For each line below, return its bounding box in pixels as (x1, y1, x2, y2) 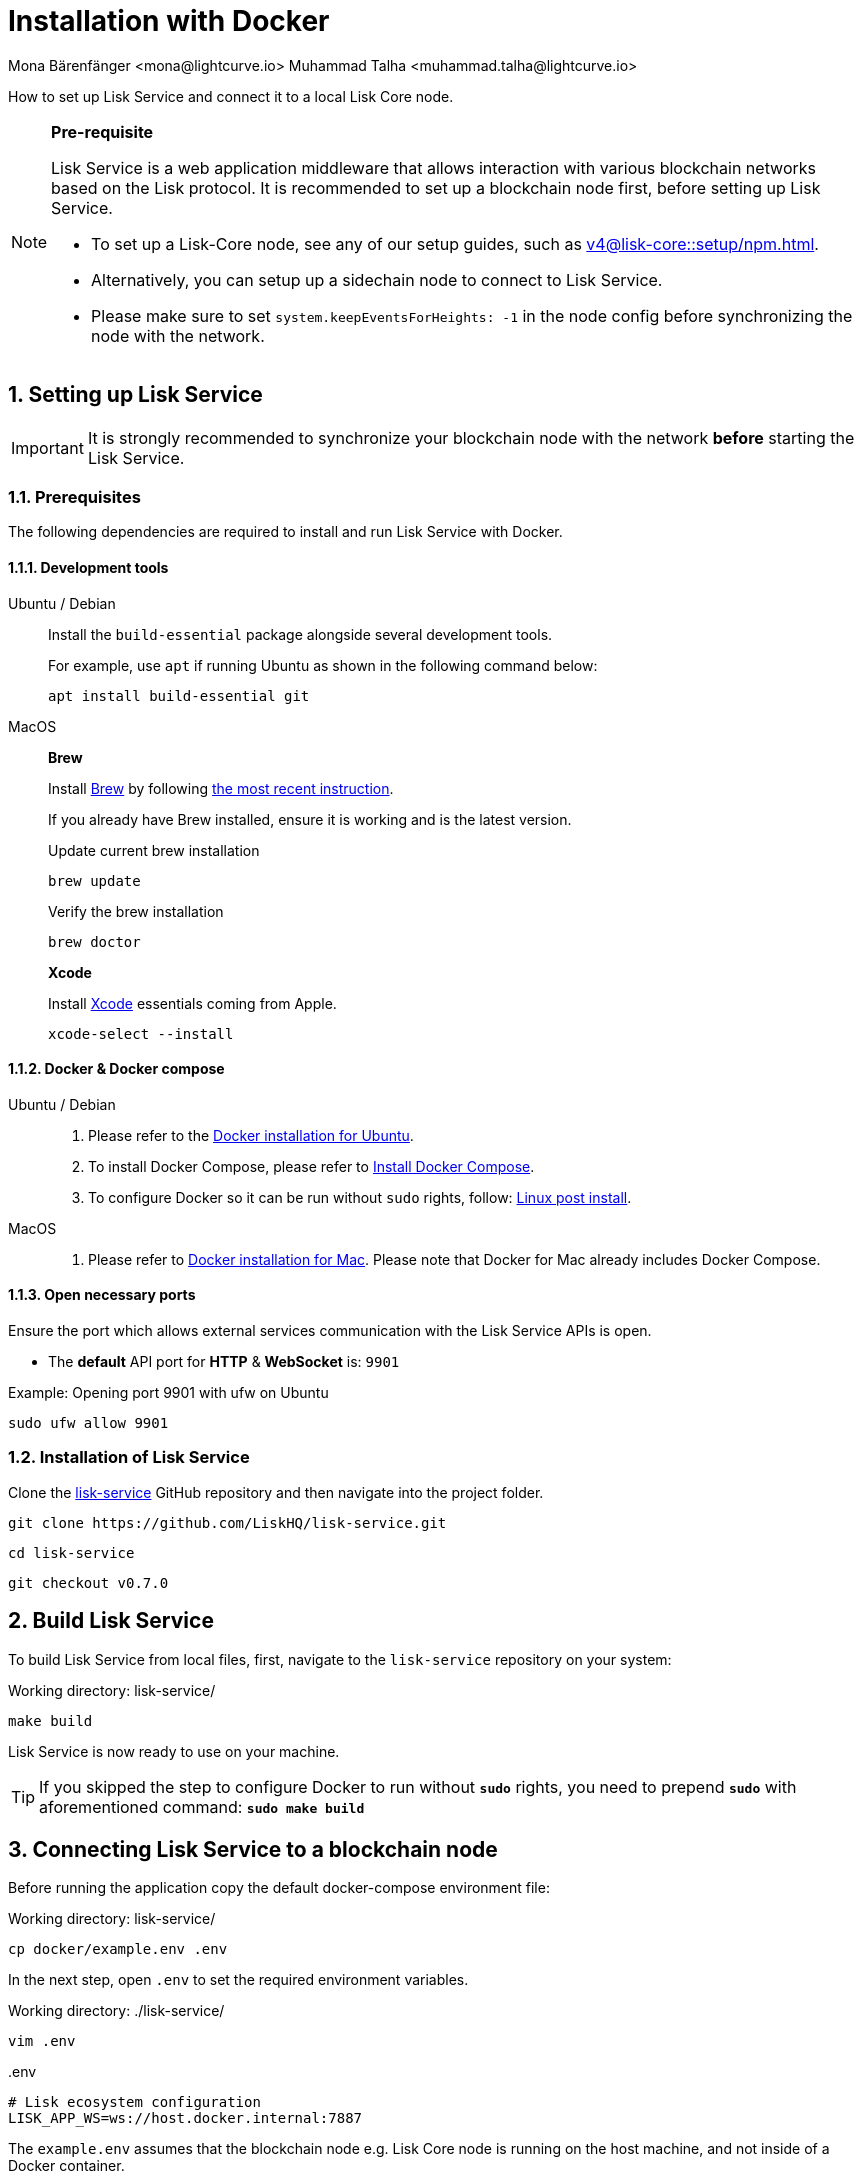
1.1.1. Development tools (8, 558, 169, 576)
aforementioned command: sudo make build (39, 1796, 365, 1817)
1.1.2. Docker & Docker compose (8, 1060, 225, 1078)
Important (11, 437, 84, 458)
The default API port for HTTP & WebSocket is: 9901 (48, 1353, 400, 1370)
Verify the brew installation (48, 902, 224, 920)
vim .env (8, 2033, 76, 2050)
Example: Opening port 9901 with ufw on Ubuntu (8, 1384, 329, 1401)
